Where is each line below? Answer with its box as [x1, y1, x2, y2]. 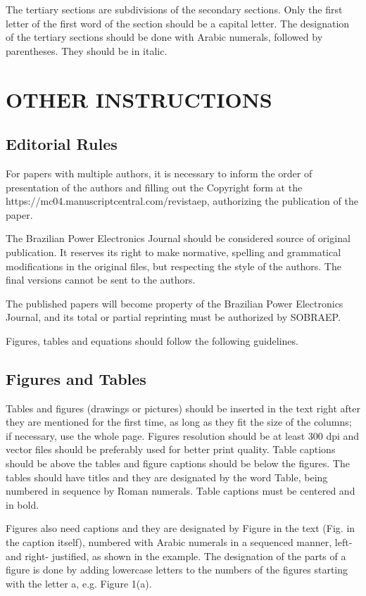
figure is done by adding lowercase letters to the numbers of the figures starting [6, 562, 348, 577]
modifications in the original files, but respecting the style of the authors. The [6, 258, 341, 273]
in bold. [6, 497, 39, 512]
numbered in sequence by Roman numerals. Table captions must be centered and [6, 483, 355, 498]
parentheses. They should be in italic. [6, 43, 168, 58]
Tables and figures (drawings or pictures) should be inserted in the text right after [6, 400, 360, 415]
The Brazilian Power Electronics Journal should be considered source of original [6, 231, 351, 246]
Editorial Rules [6, 133, 118, 155]
